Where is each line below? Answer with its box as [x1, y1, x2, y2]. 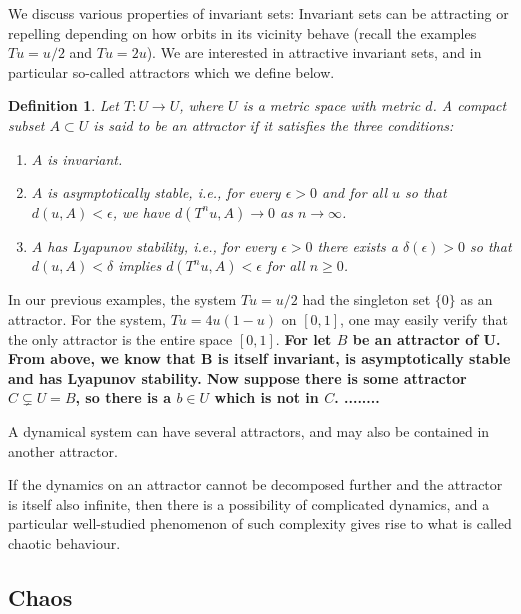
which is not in [214, 387, 319, 408]
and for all [322, 182, 388, 203]
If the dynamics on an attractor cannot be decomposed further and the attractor [8, 474, 503, 495]
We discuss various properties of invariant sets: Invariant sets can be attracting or [8, 3, 509, 23]
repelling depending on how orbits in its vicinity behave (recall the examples [8, 22, 477, 43]
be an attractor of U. [352, 328, 501, 349]
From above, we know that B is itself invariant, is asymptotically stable [8, 348, 511, 369]
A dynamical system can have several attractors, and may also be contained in [8, 420, 490, 441]
